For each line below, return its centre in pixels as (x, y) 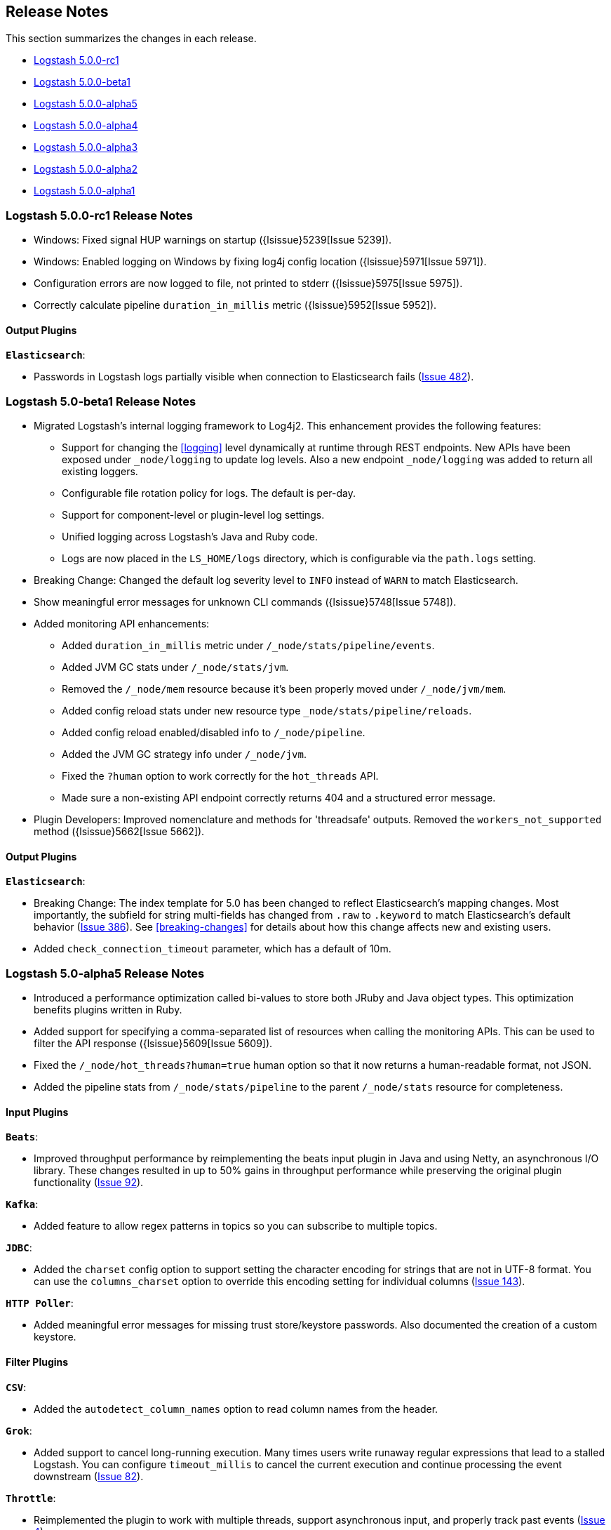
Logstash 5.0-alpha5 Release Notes (105, 973)
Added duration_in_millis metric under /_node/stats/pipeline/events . (248, 646)
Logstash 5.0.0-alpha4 (86, 126)
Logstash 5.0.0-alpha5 (86, 104)
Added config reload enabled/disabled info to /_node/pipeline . (214, 733)
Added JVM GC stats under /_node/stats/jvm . (175, 667)
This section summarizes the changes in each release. (131, 39)
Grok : (19, 1430)
